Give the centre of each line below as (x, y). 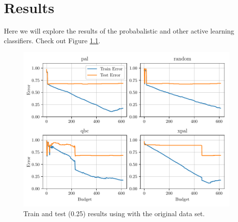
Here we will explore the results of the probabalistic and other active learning (119, 31)
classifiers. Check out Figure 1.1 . (52, 40)
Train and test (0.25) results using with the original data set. (114, 213)
